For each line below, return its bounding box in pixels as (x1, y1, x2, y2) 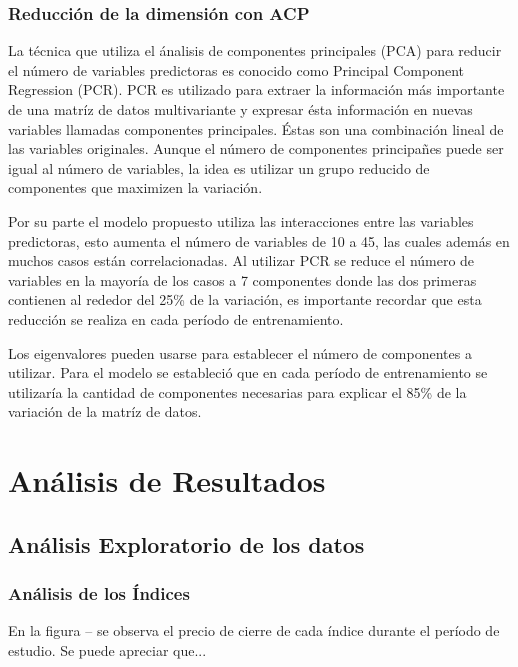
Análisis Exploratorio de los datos (8, 528, 365, 559)
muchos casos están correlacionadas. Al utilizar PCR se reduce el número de (8, 250, 475, 271)
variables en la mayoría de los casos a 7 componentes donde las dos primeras (8, 269, 477, 290)
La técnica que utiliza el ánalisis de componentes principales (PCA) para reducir (8, 40, 502, 61)
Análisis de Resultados (8, 460, 326, 501)
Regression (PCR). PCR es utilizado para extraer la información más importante (8, 79, 505, 100)
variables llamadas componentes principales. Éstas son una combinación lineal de (8, 118, 504, 139)
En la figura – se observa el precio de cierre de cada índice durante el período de (8, 620, 500, 641)
